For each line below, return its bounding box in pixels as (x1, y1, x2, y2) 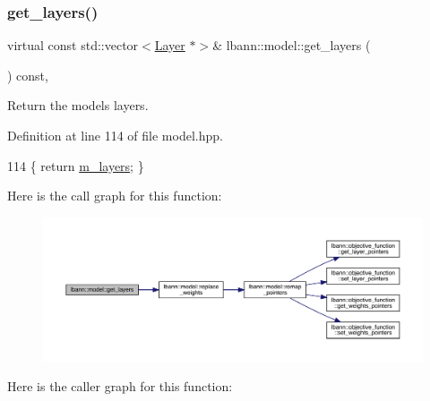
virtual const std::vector (7, 36, 139, 55)
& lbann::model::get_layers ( (212, 36, 371, 55)
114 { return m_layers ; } (7, 156, 144, 175)
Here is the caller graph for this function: (7, 377, 233, 396)
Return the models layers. (7, 96, 149, 115)
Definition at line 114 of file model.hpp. (7, 126, 223, 144)
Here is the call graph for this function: (7, 186, 222, 205)
